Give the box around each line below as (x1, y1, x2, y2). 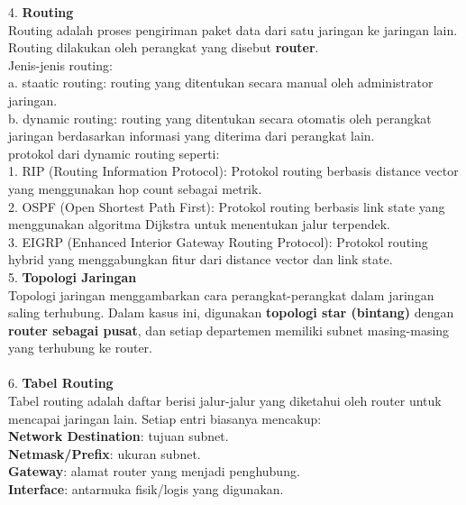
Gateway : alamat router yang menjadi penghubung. (8, 462, 300, 481)
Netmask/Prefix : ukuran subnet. (8, 444, 201, 463)
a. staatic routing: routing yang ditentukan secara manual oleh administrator (8, 73, 434, 92)
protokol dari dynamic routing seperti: (8, 143, 220, 162)
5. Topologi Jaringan (8, 267, 137, 286)
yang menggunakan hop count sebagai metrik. (8, 179, 262, 197)
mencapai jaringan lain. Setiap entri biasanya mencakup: (8, 409, 322, 427)
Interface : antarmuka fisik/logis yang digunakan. (8, 480, 284, 499)
